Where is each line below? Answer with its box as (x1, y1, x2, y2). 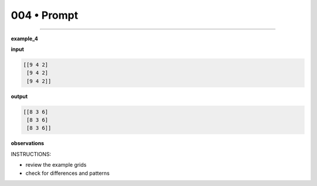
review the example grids (25, 161, 87, 168)
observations (11, 140, 44, 147)
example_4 (11, 35, 38, 42)
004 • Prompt (11, 9, 79, 22)
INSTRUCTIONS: (11, 150, 51, 157)
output (11, 92, 28, 99)
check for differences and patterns (25, 170, 110, 177)
